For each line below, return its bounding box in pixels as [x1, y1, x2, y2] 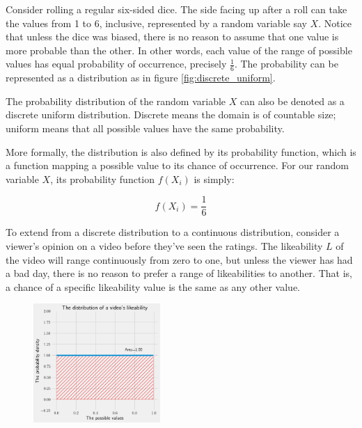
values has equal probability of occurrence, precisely [6, 56, 227, 71]
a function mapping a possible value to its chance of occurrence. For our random [6, 158, 349, 173]
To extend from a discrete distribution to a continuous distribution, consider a [6, 225, 340, 239]
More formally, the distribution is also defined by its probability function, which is [6, 144, 356, 159]
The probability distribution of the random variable [6, 93, 226, 108]
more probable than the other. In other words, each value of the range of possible [6, 42, 352, 57]
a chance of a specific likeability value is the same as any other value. [6, 279, 301, 294]
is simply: [194, 171, 235, 186]
